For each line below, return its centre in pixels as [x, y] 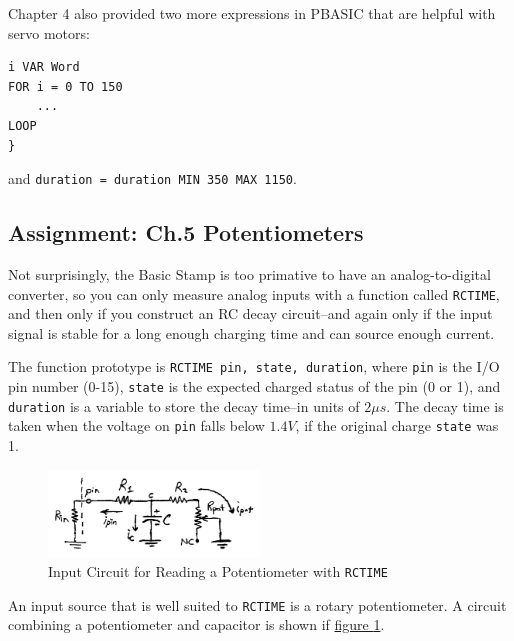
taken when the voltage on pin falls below [136, 425]
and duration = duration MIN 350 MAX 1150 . [152, 178]
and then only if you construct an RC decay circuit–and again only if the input [250, 313]
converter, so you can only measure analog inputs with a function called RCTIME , [254, 293]
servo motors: [49, 32]
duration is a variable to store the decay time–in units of [184, 405]
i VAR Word [44, 67]
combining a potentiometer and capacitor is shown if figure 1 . [196, 624]
